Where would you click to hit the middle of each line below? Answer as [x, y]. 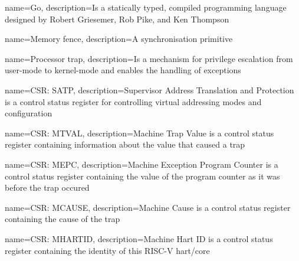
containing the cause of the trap [63, 219]
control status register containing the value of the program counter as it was [142, 176]
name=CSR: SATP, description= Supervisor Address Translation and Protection [149, 89]
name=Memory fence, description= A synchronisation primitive [119, 39]
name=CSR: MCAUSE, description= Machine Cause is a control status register [148, 207]
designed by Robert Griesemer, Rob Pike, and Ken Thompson [117, 19]
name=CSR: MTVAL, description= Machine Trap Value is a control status [139, 133]
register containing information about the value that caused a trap [125, 144]
